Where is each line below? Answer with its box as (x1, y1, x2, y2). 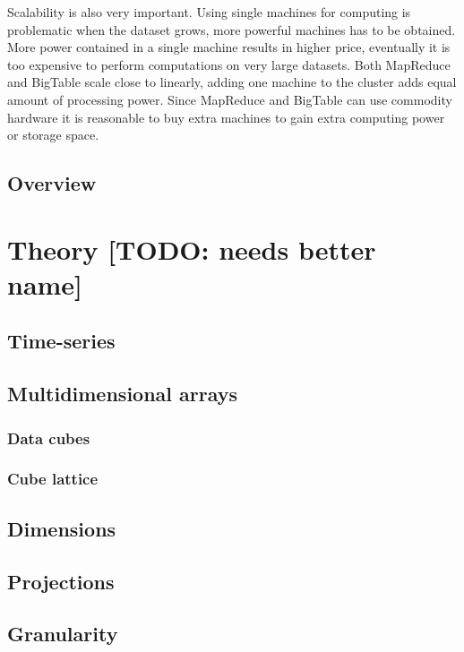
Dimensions (7, 514, 116, 542)
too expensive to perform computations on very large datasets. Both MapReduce (7, 55, 451, 73)
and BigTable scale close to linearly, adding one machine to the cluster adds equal (7, 73, 457, 91)
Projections (7, 567, 115, 595)
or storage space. (7, 125, 99, 144)
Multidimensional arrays (7, 380, 238, 407)
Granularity (7, 620, 118, 648)
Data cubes (7, 426, 90, 449)
